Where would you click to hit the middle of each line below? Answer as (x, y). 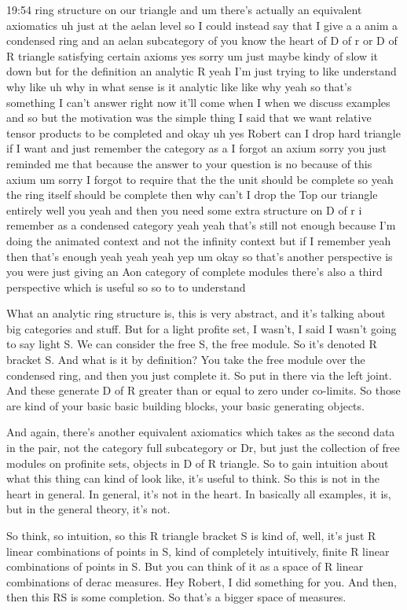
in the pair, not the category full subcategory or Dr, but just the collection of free (203, 448)
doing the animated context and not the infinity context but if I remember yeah (199, 240)
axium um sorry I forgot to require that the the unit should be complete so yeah (200, 179)
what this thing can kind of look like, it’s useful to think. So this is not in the (193, 478)
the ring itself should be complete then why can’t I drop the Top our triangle (192, 195)
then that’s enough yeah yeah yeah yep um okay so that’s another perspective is (200, 256)
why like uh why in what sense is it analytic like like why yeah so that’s (179, 86)
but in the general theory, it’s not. (88, 509)
